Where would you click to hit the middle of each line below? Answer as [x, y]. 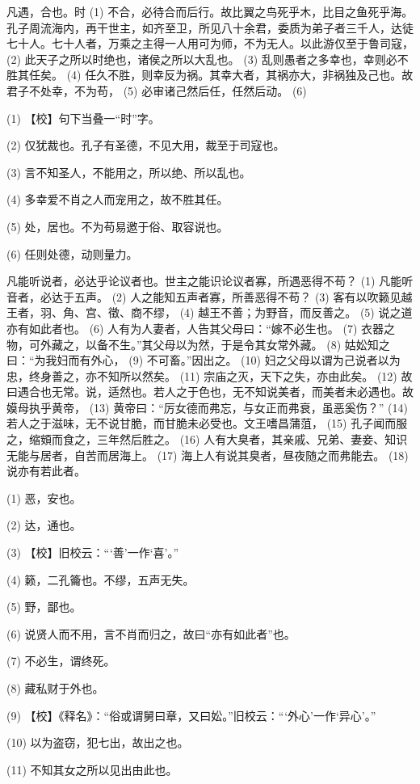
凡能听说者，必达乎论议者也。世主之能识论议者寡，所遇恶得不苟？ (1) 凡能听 [210, 281]
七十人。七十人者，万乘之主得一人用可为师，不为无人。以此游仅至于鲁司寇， [210, 43]
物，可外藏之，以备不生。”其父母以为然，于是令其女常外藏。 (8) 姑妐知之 [198, 344]
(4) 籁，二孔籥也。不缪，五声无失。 [101, 579]
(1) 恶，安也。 [44, 497]
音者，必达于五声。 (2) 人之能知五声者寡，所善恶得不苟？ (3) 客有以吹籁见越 [210, 296]
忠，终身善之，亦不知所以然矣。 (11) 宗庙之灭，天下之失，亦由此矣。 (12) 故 [210, 375]
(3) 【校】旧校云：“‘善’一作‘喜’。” [93, 552]
